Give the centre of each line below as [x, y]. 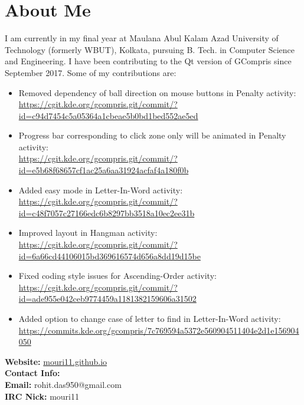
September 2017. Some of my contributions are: [91, 72]
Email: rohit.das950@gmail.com [63, 384]
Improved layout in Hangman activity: [88, 233]
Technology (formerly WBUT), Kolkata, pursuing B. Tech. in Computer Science [150, 49]
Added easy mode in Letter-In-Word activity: [101, 190]
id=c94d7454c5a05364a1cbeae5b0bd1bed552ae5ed [108, 115]
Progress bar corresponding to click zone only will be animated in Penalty [152, 135]
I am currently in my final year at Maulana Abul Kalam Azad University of [142, 38]
